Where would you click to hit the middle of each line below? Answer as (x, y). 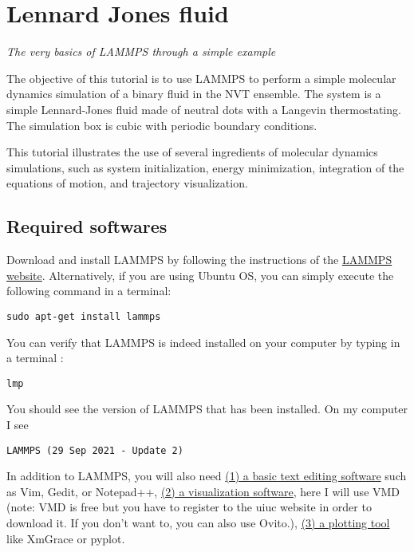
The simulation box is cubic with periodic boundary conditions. (162, 125)
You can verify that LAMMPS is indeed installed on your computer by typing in (203, 342)
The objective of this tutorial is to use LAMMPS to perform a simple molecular (201, 78)
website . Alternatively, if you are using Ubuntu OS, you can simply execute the (200, 275)
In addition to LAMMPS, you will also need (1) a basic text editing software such (207, 476)
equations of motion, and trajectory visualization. (127, 183)
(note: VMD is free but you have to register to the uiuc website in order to (189, 507)
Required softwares (87, 226)
